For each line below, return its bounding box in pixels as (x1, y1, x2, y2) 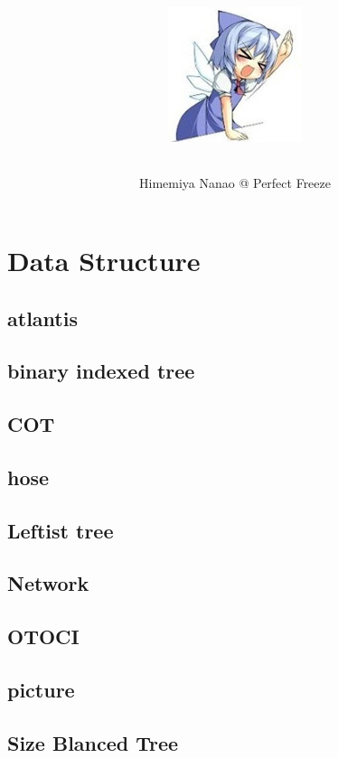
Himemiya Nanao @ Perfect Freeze (139, 173, 331, 192)
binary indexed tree (7, 357, 195, 385)
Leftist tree (7, 516, 114, 544)
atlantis (7, 304, 78, 332)
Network (7, 569, 89, 597)
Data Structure (7, 241, 201, 278)
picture (7, 676, 75, 704)
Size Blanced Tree (7, 728, 179, 756)
